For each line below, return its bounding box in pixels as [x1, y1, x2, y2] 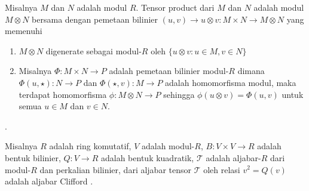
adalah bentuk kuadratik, [100, 151, 194, 164]
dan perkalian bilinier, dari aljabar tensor [39, 163, 192, 175]
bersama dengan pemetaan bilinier [32, 13, 158, 25]
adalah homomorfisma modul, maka [165, 76, 296, 88]
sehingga [163, 88, 195, 100]
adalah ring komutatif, [49, 140, 131, 152]
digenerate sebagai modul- [45, 44, 142, 57]
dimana [237, 64, 265, 77]
